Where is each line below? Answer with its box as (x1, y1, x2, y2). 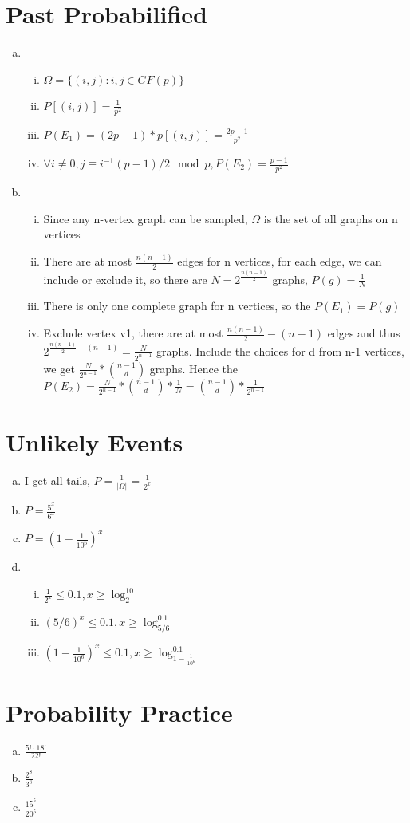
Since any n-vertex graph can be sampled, (43, 210, 248, 226)
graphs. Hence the (149, 360, 239, 376)
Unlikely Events (6, 425, 183, 458)
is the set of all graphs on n (263, 210, 398, 226)
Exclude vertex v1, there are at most (43, 325, 223, 341)
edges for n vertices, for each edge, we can (177, 253, 382, 270)
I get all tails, (24, 471, 90, 488)
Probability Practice (6, 695, 233, 728)
